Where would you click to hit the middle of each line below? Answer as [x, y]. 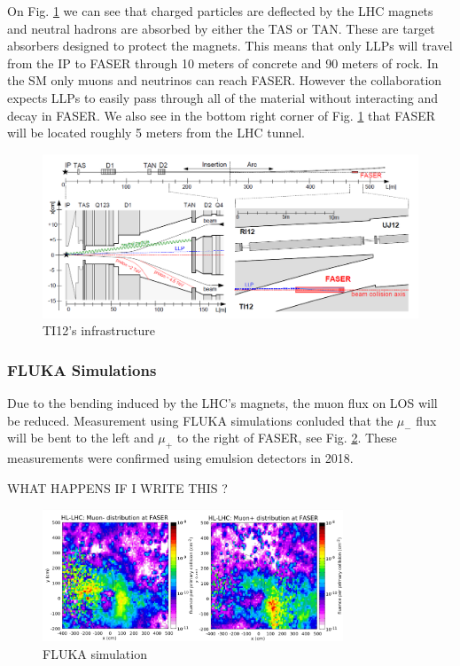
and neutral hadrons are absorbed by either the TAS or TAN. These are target [221, 28]
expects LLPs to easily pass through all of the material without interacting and [223, 97]
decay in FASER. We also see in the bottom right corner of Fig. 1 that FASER [222, 115]
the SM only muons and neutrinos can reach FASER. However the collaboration [225, 80]
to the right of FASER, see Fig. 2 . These [287, 438]
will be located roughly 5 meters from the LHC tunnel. [156, 133]
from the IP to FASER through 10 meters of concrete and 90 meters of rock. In [223, 63]
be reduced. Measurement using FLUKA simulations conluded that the [200, 420]
